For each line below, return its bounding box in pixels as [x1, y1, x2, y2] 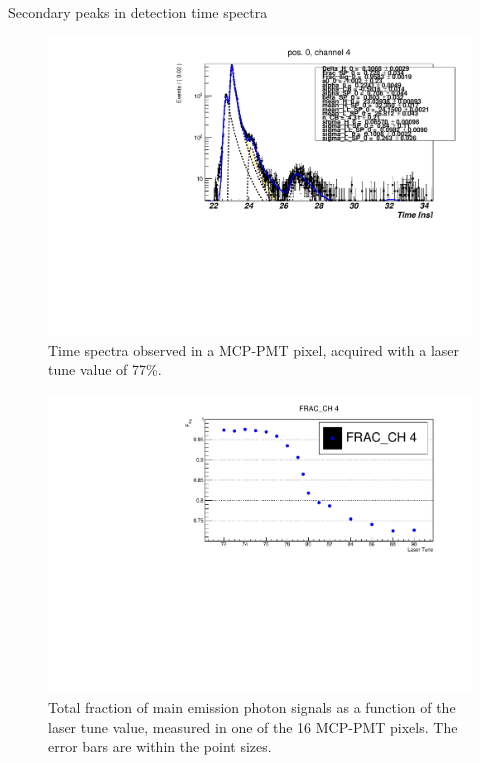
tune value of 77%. [48, 359, 162, 380]
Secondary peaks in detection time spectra [8, 2, 268, 22]
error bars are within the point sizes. [48, 736, 272, 757]
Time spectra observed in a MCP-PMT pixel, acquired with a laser [48, 339, 460, 360]
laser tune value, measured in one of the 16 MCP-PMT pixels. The [48, 716, 458, 737]
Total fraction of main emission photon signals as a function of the [48, 697, 456, 718]
